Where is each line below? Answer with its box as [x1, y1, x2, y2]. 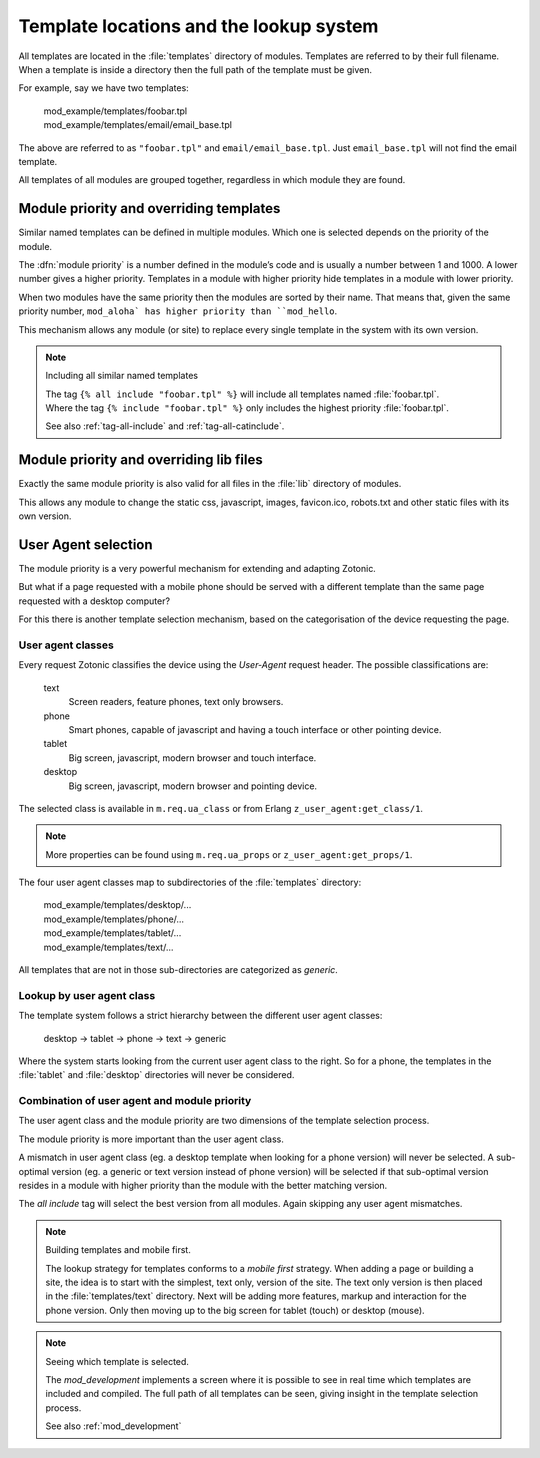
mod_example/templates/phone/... [43, 913, 185, 925]
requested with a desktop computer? [18, 595, 170, 607]
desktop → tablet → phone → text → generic [43, 1032, 227, 1044]
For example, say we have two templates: [18, 82, 189, 94]
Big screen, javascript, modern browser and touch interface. [68, 751, 317, 764]
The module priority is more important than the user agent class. [18, 1133, 284, 1145]
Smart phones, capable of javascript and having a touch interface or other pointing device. [68, 723, 442, 735]
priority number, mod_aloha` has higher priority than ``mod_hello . [18, 305, 338, 317]
